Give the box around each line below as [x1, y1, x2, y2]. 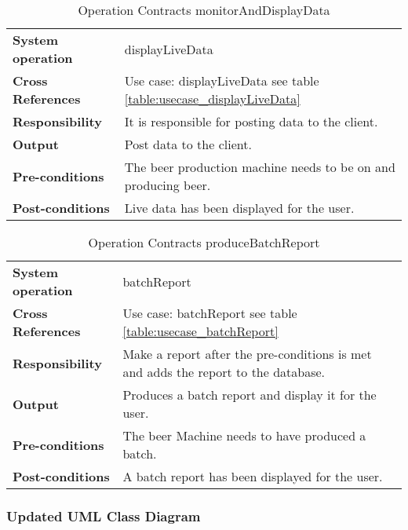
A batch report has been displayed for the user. [122, 467, 383, 485]
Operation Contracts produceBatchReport [88, 233, 320, 251]
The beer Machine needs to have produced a [122, 426, 366, 444]
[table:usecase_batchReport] [122, 322, 279, 340]
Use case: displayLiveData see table [124, 71, 319, 90]
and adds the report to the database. [122, 363, 326, 381]
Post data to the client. [124, 135, 252, 153]
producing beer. [124, 176, 211, 194]
